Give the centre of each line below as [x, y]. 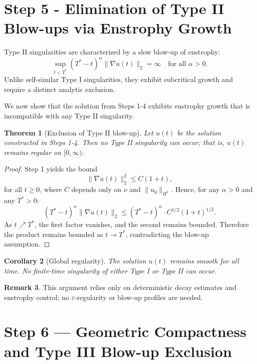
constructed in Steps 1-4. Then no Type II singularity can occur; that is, [114, 142]
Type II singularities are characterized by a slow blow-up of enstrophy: [112, 52]
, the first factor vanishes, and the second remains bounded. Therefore [142, 224]
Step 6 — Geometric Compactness [125, 331]
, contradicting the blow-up [167, 234]
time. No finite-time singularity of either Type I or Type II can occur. [111, 270]
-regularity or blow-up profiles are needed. [139, 297]
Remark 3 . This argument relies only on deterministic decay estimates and [120, 287]
